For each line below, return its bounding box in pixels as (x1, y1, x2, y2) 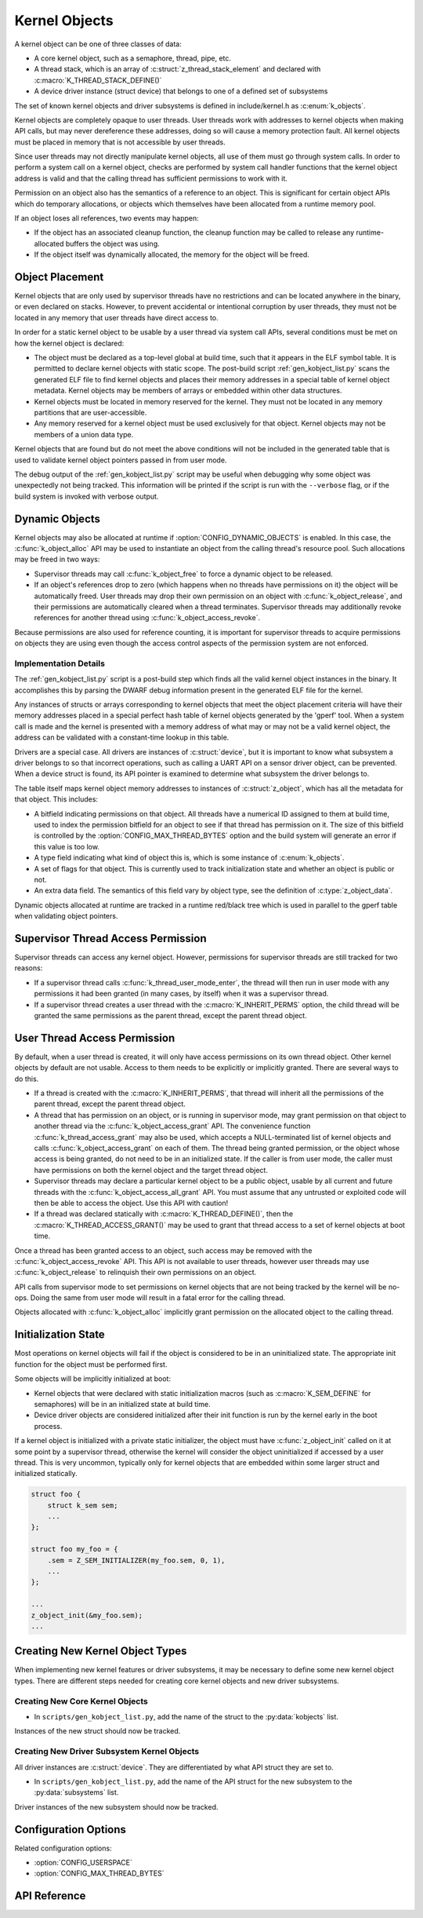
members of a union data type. (34, 429, 134, 439)
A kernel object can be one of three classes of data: (14, 39, 182, 49)
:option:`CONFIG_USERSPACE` (34, 1858, 133, 1867)
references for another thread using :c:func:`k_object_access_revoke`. (34, 613, 261, 623)
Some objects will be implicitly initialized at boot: (14, 1374, 172, 1383)
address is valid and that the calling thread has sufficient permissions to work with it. (14, 174, 287, 183)
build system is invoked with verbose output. (14, 491, 159, 501)
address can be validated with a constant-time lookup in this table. (14, 732, 230, 742)
